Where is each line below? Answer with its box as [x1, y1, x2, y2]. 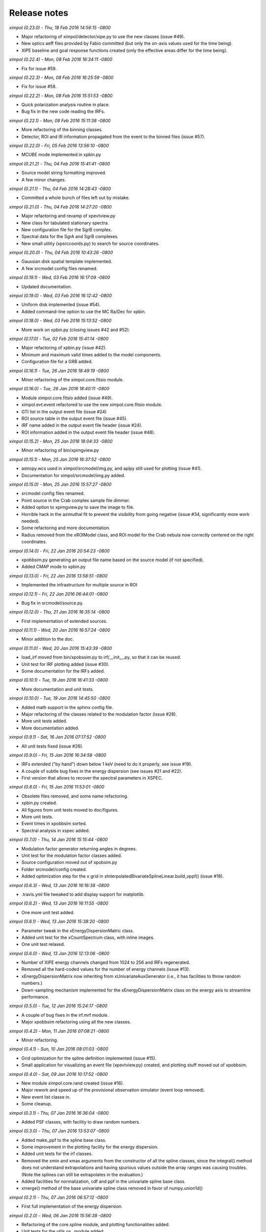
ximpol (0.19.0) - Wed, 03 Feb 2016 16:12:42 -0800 [9, 293, 112, 299]
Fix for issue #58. [21, 84, 57, 90]
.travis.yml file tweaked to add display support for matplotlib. [21, 891, 145, 897]
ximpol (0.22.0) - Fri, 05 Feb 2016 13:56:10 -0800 [9, 143, 109, 149]
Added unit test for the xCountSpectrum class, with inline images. [21, 934, 155, 940]
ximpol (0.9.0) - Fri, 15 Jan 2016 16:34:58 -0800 [9, 752, 106, 758]
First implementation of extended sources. [21, 618, 108, 624]
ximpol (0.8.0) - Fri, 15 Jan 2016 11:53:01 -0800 [9, 784, 104, 790]
